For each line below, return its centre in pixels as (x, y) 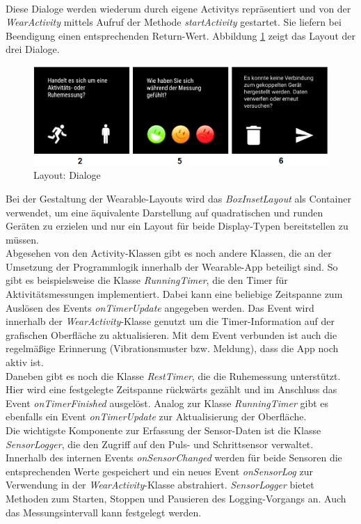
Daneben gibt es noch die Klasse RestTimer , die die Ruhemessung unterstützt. (173, 375)
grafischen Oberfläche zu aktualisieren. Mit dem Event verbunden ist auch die (171, 334)
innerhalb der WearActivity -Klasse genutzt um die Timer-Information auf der (170, 321)
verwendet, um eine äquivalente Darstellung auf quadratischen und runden (165, 212)
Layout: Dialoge (67, 175)
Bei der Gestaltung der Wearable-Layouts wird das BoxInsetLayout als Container (178, 198)
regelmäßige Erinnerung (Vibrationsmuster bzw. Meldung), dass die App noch (172, 348)
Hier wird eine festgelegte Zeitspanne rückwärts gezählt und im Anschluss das (171, 389)
